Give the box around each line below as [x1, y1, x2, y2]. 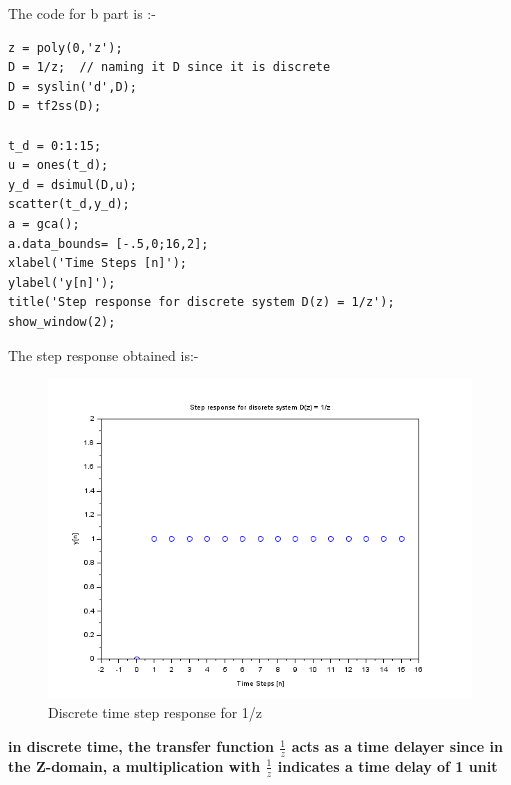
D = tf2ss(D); [8, 99, 102, 114]
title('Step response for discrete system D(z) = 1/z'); [8, 295, 395, 310]
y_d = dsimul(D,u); [8, 177, 137, 192]
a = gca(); [8, 216, 80, 231]
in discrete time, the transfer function [8, 736, 274, 757]
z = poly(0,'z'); [8, 40, 123, 55]
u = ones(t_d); [8, 158, 109, 173]
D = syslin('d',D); [8, 79, 137, 94]
